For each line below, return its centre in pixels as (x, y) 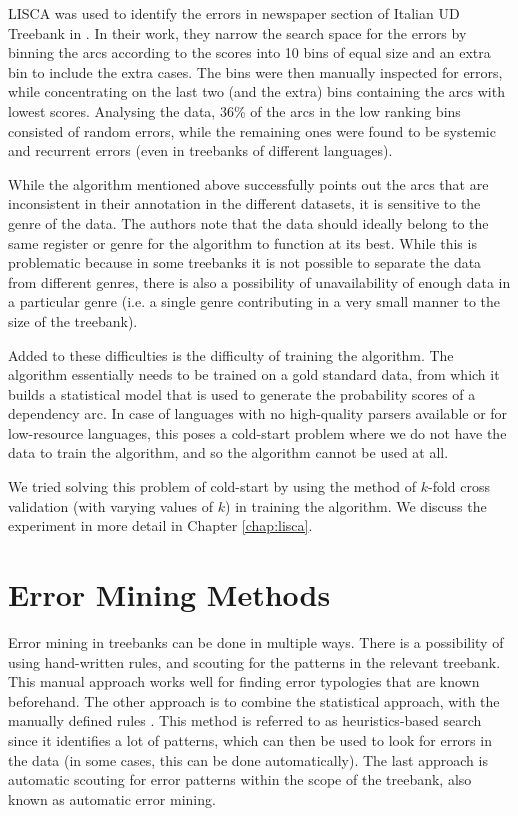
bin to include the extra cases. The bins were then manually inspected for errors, (255, 71)
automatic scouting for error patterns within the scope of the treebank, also (240, 779)
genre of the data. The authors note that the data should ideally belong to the (248, 222)
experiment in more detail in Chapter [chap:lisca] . (160, 525)
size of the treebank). (73, 320)
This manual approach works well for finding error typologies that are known (244, 681)
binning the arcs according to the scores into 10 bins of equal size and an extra (249, 52)
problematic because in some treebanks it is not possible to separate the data (245, 262)
